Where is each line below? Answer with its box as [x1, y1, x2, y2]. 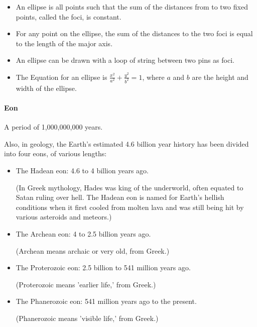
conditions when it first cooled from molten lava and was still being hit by [16, 201, 244, 212]
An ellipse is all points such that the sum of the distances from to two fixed [16, 2, 248, 12]
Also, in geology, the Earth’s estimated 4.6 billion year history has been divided [4, 138, 249, 149]
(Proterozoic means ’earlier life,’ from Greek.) [16, 279, 156, 289]
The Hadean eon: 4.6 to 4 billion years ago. [16, 165, 149, 176]
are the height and [192, 71, 248, 82]
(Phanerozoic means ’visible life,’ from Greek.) [16, 312, 159, 323]
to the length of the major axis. [16, 38, 113, 48]
